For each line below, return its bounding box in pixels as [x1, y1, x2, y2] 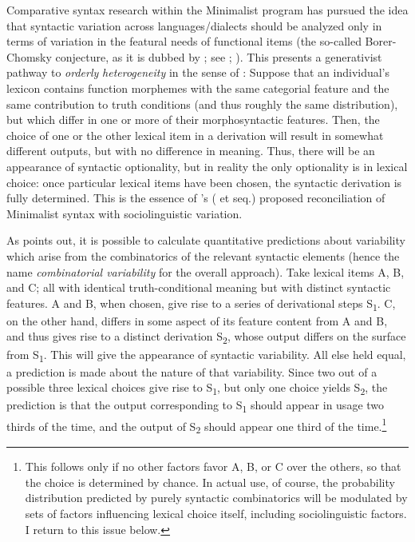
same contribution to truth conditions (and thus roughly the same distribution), [6, 95, 398, 112]
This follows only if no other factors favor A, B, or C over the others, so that [25, 458, 401, 475]
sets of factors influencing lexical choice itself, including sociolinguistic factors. [25, 505, 407, 522]
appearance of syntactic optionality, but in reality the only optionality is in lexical [6, 157, 408, 174]
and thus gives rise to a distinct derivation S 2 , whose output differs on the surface [6, 328, 406, 347]
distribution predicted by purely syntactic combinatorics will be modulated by [25, 489, 408, 506]
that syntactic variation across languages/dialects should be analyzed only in [6, 17, 382, 34]
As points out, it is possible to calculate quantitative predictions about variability [6, 232, 405, 249]
